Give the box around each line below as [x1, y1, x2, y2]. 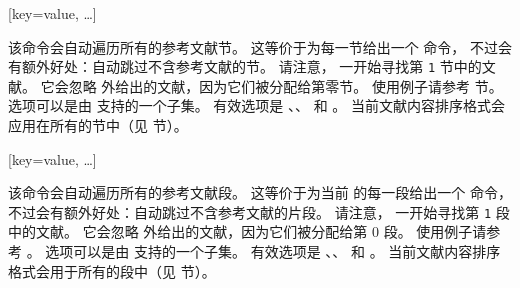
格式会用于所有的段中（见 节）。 [8, 260, 216, 281]
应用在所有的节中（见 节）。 [8, 115, 188, 136]
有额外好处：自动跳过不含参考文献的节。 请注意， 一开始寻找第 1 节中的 [8, 56, 482, 77]
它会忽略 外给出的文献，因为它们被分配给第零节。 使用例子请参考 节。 [40, 75, 503, 96]
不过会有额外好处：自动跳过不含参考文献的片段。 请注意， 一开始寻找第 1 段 [8, 201, 510, 222]
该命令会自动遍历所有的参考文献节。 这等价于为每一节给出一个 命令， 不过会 [8, 36, 512, 57]
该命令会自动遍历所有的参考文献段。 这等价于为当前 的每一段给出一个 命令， [8, 182, 512, 203]
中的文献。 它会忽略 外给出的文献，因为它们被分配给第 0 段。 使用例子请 [8, 221, 487, 242]
